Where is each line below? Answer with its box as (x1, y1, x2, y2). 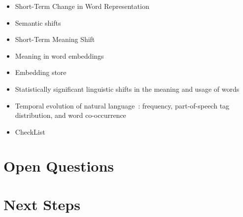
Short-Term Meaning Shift (15, 34, 95, 44)
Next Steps (3, 194, 80, 214)
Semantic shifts (15, 17, 61, 28)
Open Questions (3, 155, 114, 176)
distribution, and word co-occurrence (15, 110, 126, 120)
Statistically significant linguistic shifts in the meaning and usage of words (15, 83, 240, 94)
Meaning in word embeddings (15, 50, 104, 61)
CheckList (15, 126, 45, 137)
